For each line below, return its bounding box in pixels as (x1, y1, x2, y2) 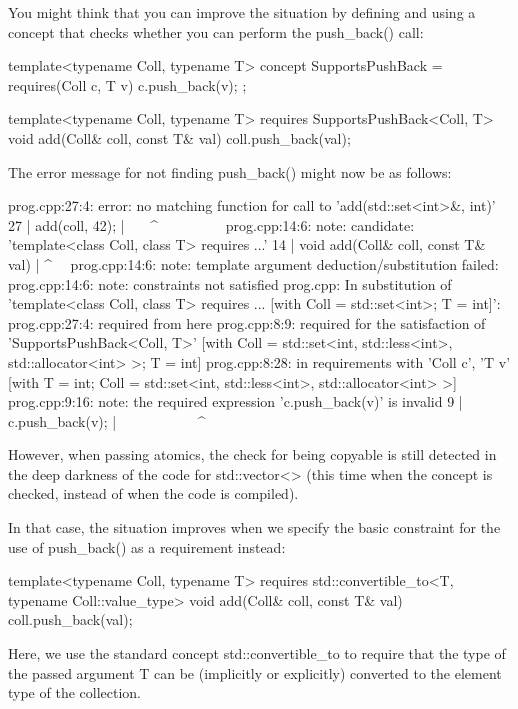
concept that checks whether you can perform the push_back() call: (8, 21, 424, 42)
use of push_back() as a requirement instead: (8, 536, 286, 557)
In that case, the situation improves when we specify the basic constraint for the (8, 517, 501, 538)
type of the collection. (8, 682, 141, 703)
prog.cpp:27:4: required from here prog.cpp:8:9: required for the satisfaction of (8, 312, 486, 333)
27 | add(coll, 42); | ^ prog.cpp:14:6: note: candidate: (8, 214, 415, 235)
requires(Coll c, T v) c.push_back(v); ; (8, 74, 247, 95)
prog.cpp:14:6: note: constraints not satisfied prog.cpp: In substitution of (8, 273, 452, 294)
